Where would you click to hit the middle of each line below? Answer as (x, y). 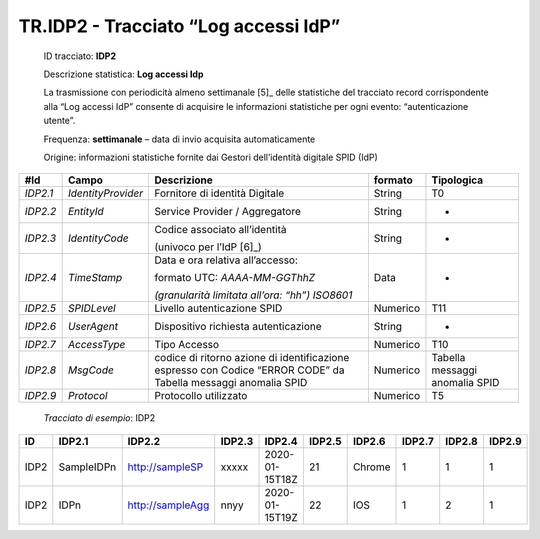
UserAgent (93, 327)
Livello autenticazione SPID (218, 308)
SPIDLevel (91, 308)
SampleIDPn (87, 467)
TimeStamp (95, 278)
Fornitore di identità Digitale (219, 193)
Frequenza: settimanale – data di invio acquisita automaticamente (179, 139)
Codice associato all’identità (220, 230)
